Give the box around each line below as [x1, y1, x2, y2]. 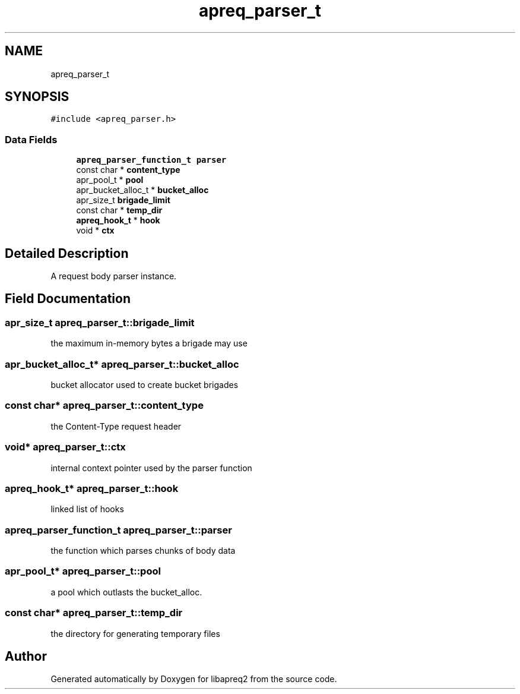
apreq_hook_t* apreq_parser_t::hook [5, 482, 179, 494]
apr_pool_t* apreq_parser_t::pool [5, 565, 161, 578]
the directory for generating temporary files [50, 628, 220, 639]
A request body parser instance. [50, 271, 177, 282]
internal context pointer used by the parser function [50, 462, 252, 473]
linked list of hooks [50, 504, 124, 515]
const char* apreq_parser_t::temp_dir [5, 607, 183, 619]
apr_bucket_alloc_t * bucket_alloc [76, 185, 209, 195]
